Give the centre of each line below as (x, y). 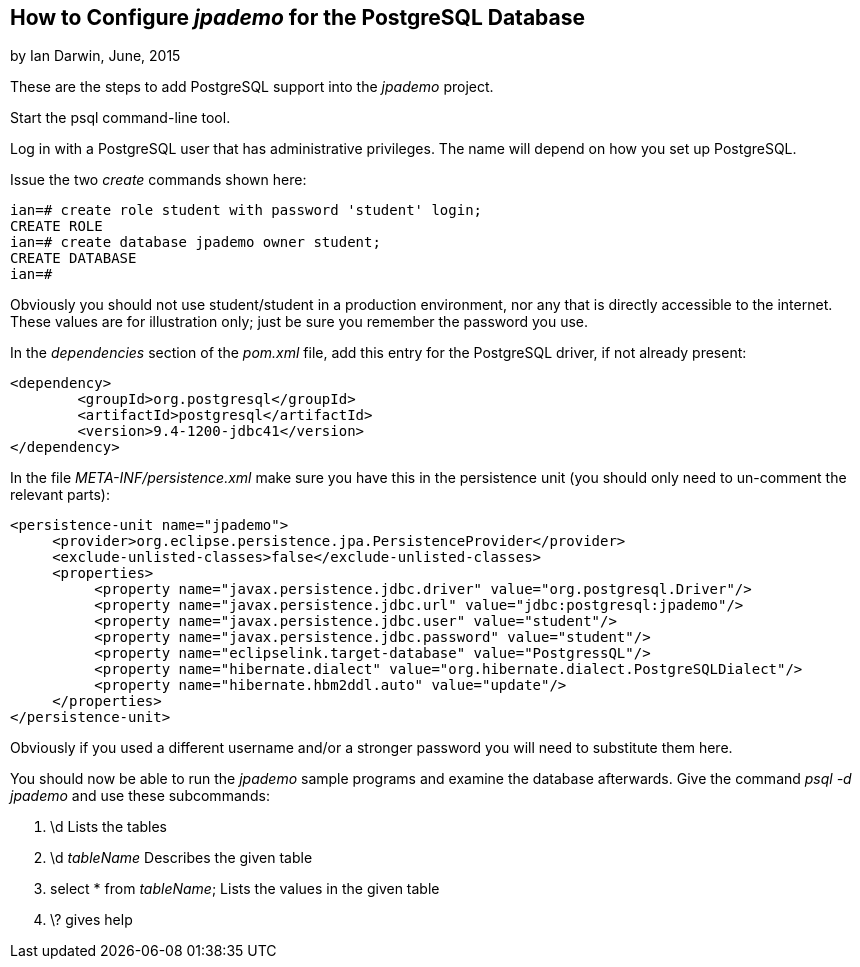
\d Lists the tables (109, 827)
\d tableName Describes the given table (181, 858)
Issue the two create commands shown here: (158, 180)
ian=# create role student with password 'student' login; (246, 210)
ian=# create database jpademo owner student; (195, 242)
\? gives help (91, 920)
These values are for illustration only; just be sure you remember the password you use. (299, 322)
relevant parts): (60, 495)
